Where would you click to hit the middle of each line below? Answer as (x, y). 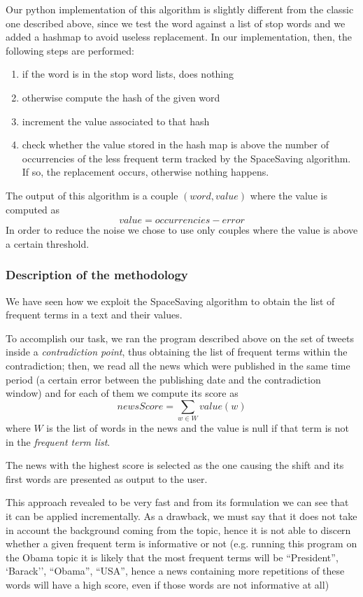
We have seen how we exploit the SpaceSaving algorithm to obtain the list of (170, 301)
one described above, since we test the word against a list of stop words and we (176, 23)
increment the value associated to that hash (116, 121)
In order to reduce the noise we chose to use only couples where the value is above (182, 230)
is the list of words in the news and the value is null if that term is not (198, 428)
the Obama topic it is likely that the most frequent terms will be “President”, (172, 557)
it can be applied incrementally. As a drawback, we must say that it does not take (181, 515)
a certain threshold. (48, 243)
